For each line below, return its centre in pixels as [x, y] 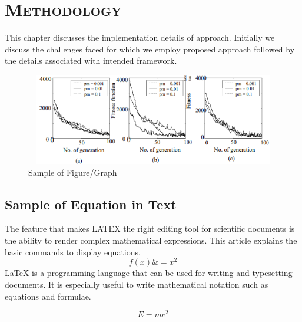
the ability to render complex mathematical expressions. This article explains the [151, 240]
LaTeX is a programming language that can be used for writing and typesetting [149, 273]
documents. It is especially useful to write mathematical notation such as [137, 284]
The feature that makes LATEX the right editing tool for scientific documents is [150, 229]
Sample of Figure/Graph [73, 172]
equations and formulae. [48, 296]
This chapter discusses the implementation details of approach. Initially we [140, 37]
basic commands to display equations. [73, 252]
